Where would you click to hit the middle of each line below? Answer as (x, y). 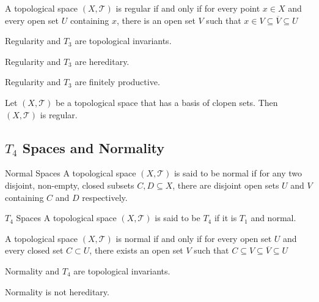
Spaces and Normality (94, 147)
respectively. (105, 197)
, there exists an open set (136, 250)
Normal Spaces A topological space (71, 173)
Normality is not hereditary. (57, 291)
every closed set (34, 250)
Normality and (32, 270)
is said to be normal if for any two (238, 173)
